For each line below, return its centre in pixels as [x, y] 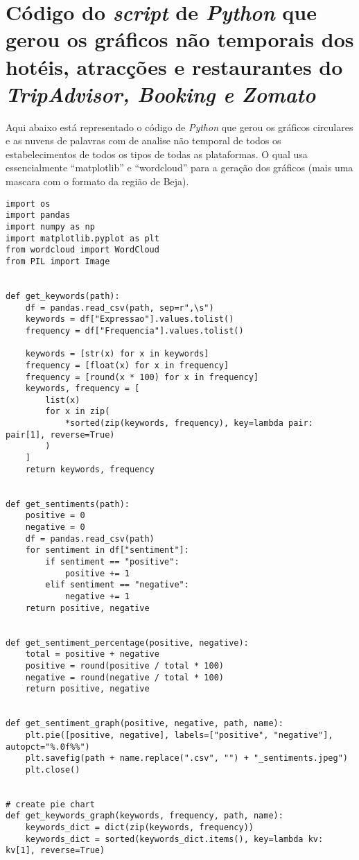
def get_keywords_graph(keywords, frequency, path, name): [145, 816]
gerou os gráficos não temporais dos [180, 39]
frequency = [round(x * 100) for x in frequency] [142, 377]
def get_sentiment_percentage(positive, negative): [127, 643]
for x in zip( [78, 412]
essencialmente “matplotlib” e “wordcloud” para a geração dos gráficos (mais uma [179, 167]
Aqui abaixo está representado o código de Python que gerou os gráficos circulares [179, 127]
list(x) [63, 400]
